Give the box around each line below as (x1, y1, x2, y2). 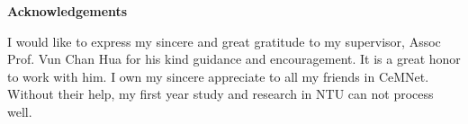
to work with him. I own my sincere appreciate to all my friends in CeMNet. (7, 66, 429, 85)
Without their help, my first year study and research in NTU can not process (7, 84, 434, 103)
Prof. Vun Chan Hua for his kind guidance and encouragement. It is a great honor (7, 49, 461, 68)
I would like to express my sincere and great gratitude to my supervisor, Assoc (7, 31, 441, 50)
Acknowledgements (7, 2, 128, 20)
